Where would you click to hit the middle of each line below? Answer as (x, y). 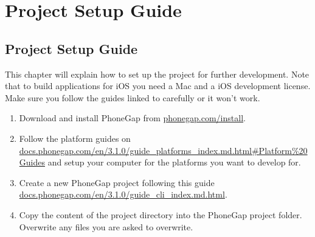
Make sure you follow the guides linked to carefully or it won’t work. (133, 97)
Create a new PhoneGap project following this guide (117, 182)
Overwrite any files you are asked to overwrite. (106, 226)
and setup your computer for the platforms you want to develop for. (174, 162)
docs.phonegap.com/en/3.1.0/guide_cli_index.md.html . (123, 194)
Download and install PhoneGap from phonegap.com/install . (132, 118)
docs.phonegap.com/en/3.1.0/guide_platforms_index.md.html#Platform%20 (163, 150)
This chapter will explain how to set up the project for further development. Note (157, 74)
